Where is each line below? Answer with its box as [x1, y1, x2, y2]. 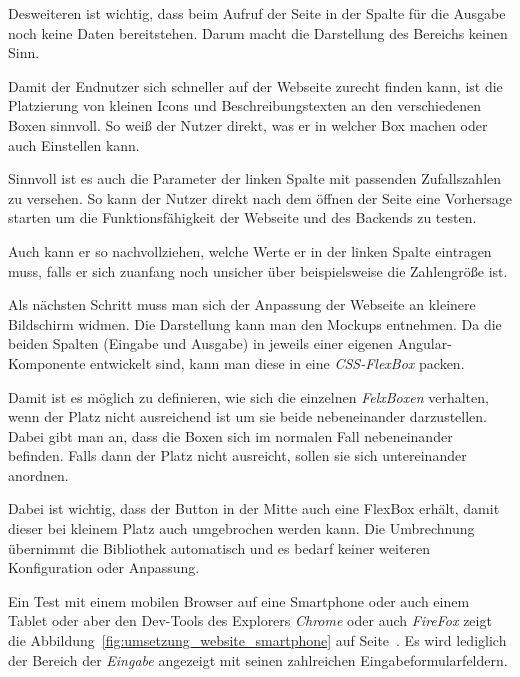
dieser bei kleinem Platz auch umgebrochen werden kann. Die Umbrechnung [8, 518, 475, 539]
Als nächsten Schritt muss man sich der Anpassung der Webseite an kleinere [8, 294, 476, 315]
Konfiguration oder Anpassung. [8, 557, 200, 578]
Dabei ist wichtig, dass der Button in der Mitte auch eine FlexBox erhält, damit [8, 498, 500, 519]
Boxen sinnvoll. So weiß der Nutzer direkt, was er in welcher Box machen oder [8, 114, 488, 135]
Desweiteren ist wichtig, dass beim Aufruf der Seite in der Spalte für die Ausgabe [8, 3, 506, 23]
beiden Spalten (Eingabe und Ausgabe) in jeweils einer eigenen [8, 333, 394, 354]
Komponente [8, 352, 86, 373]
